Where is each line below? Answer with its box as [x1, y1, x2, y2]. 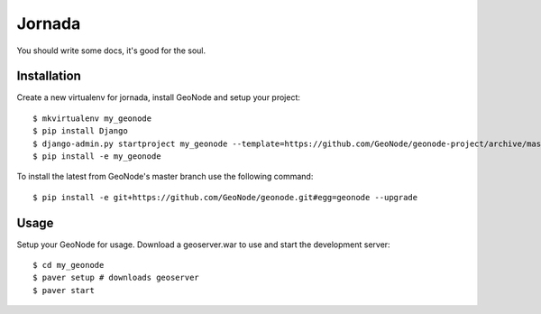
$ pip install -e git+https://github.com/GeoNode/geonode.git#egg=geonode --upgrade [32, 192, 418, 202]
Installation [16, 69, 81, 84]
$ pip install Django [32, 126, 128, 136]
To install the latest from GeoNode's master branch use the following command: [16, 171, 314, 182]
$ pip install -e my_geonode [32, 152, 161, 162]
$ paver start [32, 285, 95, 295]
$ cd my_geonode [32, 260, 105, 271]
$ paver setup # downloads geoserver [32, 272, 200, 283]
